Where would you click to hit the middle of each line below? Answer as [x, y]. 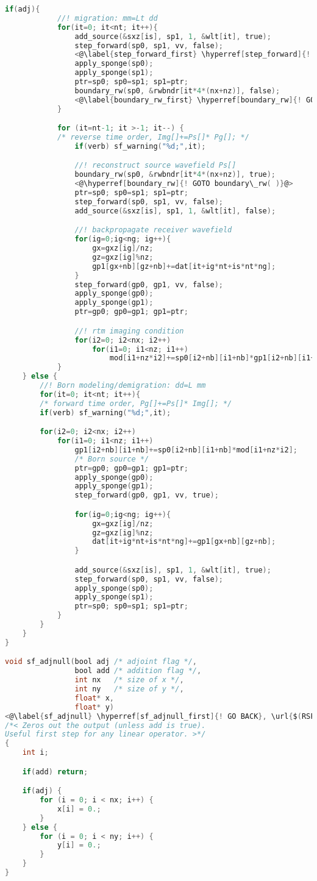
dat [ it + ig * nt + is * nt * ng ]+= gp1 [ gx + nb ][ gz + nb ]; [184, 542]
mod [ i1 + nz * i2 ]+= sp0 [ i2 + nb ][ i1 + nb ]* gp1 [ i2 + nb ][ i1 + [212, 358]
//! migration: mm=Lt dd [107, 18]
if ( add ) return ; [55, 772]
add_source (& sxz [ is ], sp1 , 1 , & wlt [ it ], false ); [175, 211]
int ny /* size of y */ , [129, 689]
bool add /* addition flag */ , [138, 671]
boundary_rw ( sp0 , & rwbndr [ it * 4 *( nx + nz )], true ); [175, 175]
